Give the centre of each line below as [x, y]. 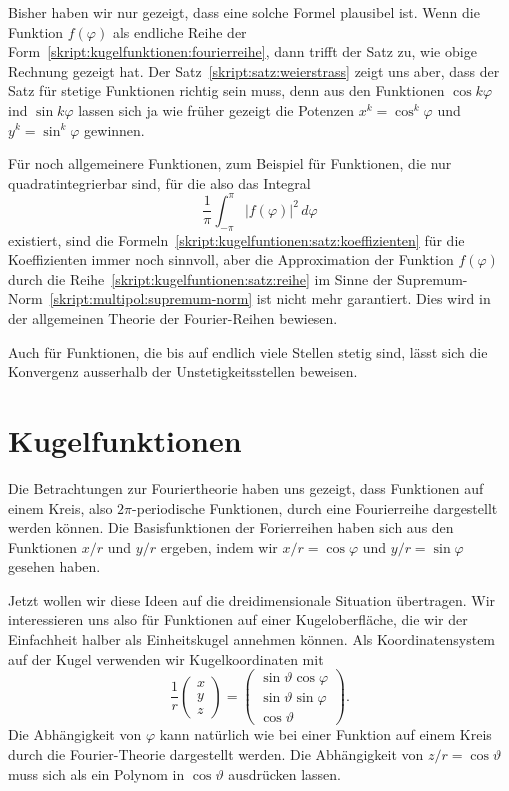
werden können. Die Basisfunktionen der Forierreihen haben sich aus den [231, 527]
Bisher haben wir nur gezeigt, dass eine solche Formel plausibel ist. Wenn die [244, 12]
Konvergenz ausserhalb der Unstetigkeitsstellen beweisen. [183, 371]
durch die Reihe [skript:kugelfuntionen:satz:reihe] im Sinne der [200, 278]
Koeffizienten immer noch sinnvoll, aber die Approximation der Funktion [231, 259]
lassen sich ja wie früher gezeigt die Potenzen [216, 109]
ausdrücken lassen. [285, 773]
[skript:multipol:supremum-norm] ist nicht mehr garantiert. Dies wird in [270, 298]
